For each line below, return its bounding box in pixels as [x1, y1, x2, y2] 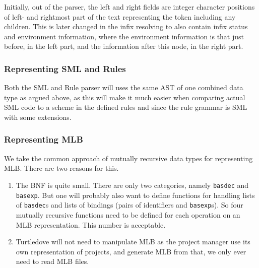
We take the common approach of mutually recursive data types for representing [4, 153, 253, 163]
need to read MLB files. [16, 256, 89, 266]
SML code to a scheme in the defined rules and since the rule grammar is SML [4, 102, 247, 112]
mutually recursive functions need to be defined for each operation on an [16, 209, 240, 220]
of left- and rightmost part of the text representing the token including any [4, 11, 236, 22]
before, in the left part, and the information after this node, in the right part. [4, 41, 243, 51]
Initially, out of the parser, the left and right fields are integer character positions [4, 2, 255, 12]
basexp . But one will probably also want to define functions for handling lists [16, 189, 255, 200]
